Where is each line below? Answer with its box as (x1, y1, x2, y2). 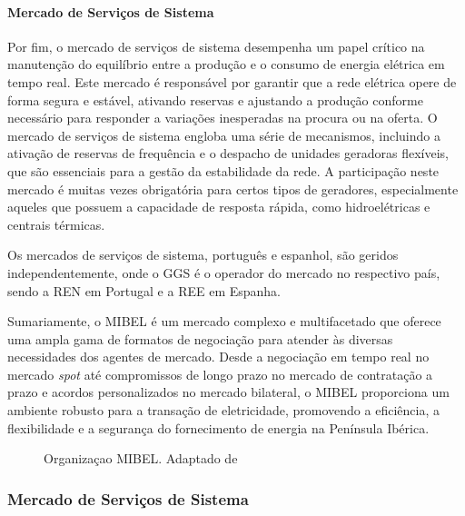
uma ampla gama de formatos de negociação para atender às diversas (7, 329, 393, 348)
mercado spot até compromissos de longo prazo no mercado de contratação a (7, 364, 433, 383)
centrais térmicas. (7, 214, 105, 233)
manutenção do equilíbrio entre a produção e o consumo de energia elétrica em (7, 55, 445, 74)
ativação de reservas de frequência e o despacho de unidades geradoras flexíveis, (7, 144, 449, 163)
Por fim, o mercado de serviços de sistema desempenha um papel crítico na (7, 36, 425, 55)
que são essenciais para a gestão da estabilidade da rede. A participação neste (7, 161, 440, 180)
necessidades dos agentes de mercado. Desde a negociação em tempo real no (7, 347, 430, 366)
